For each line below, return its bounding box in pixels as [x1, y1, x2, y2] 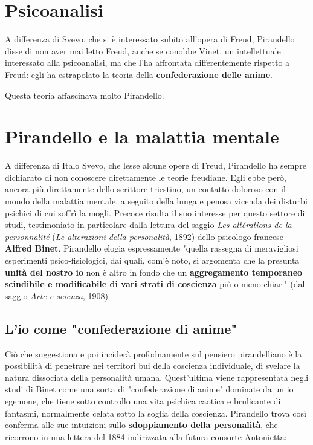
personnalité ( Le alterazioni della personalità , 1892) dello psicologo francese [5, 230, 283, 242]
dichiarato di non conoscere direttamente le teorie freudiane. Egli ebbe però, [5, 171, 287, 183]
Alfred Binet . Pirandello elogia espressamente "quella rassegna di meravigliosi [5, 242, 298, 255]
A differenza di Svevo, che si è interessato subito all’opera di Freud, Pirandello [5, 33, 295, 45]
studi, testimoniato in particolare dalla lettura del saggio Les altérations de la [5, 218, 292, 231]
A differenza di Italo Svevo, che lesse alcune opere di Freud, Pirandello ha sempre [5, 159, 306, 172]
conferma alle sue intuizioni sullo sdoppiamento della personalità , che [5, 418, 278, 431]
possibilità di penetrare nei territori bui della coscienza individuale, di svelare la [5, 359, 300, 372]
